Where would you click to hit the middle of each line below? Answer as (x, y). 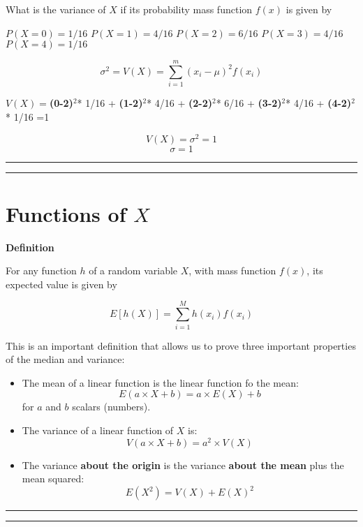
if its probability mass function (186, 9)
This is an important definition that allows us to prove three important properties (181, 345)
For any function (41, 270)
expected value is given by (61, 284)
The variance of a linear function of (98, 430)
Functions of (66, 213)
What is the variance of (56, 9)
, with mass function (232, 270)
